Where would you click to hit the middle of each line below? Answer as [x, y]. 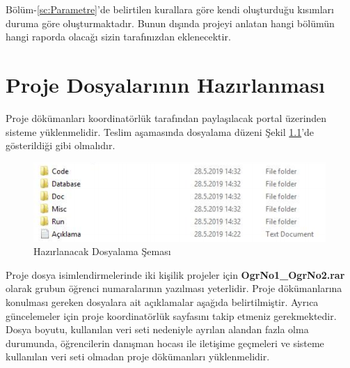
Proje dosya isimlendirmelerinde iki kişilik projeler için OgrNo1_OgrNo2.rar [175, 274]
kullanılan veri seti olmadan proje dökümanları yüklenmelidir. [138, 356]
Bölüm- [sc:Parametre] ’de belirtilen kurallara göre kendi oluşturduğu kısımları [170, 9]
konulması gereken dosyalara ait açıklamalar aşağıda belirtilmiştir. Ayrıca [162, 302]
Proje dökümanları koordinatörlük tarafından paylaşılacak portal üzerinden [166, 117]
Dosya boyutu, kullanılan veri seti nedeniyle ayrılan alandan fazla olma [157, 329]
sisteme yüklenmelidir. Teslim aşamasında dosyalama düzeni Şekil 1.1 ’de [160, 131]
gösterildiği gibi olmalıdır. [61, 145]
